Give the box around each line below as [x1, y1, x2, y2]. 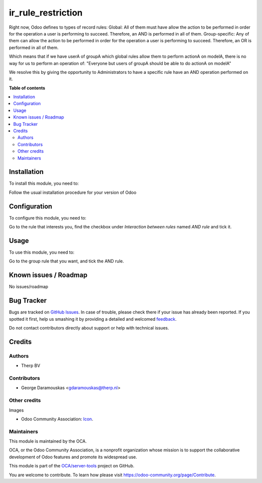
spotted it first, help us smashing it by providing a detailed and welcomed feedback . [9, 316, 177, 322]
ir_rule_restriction [9, 7, 83, 18]
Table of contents [9, 85, 46, 91]
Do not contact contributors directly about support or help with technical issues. [9, 325, 169, 331]
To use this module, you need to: [9, 249, 75, 255]
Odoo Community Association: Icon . [21, 416, 93, 422]
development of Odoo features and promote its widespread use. [9, 454, 137, 460]
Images [9, 407, 24, 413]
